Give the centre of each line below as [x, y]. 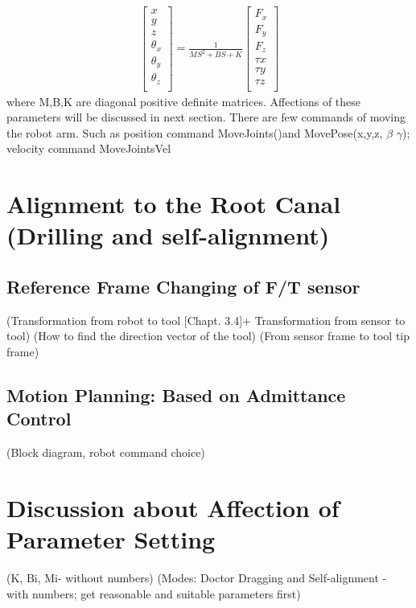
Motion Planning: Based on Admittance [176, 394]
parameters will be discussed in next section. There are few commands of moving [206, 117]
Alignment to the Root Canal [174, 204]
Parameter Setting [111, 539]
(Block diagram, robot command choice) [106, 452]
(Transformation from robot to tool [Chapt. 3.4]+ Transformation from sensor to [206, 320]
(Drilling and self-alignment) [168, 235]
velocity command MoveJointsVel [89, 148]
